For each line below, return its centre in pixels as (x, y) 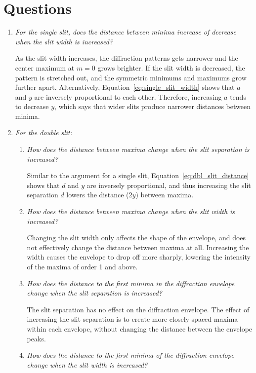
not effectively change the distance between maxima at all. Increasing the (138, 247)
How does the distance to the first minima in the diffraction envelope (131, 283)
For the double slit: (44, 132)
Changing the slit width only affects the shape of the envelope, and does (136, 238)
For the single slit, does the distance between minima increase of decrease (126, 32)
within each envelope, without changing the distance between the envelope (140, 328)
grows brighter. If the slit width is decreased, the (171, 67)
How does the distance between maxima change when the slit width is (131, 211)
